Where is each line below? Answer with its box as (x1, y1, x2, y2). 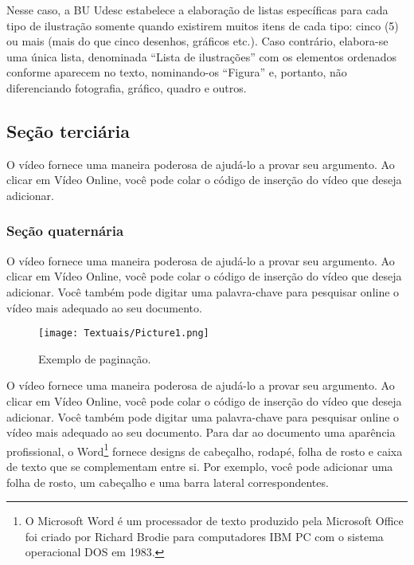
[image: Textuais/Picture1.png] (38, 328, 209, 339)
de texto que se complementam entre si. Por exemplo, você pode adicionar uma (6, 458, 393, 475)
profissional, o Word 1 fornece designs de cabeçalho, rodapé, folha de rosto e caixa (6, 440, 403, 459)
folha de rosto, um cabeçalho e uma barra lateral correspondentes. (6, 473, 329, 490)
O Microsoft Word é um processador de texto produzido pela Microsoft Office (25, 512, 404, 529)
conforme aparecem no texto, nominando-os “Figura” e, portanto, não (6, 64, 347, 80)
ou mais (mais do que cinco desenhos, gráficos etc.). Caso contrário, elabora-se (6, 33, 389, 49)
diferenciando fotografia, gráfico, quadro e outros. (6, 79, 247, 96)
